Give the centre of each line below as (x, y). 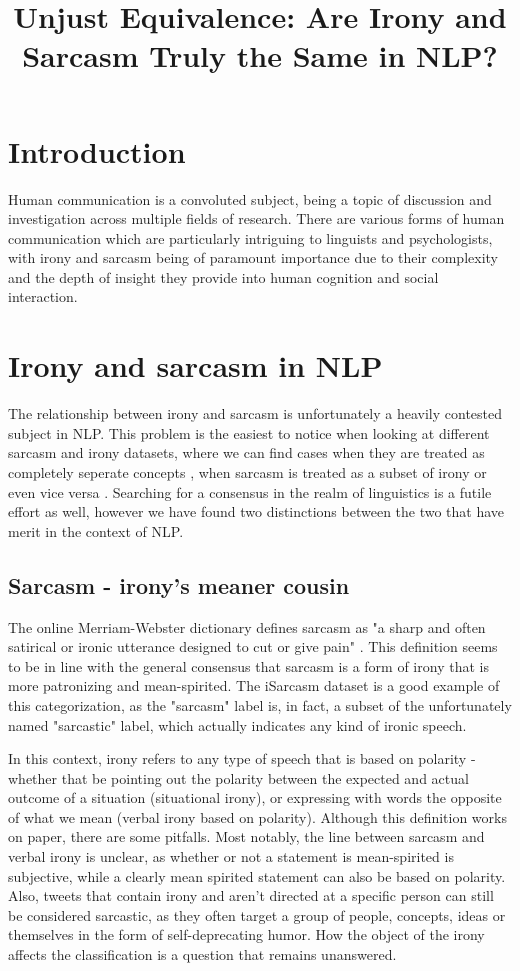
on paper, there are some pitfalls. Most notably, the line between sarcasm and (246, 836)
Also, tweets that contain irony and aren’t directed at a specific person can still (251, 895)
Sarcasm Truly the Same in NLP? (260, 55)
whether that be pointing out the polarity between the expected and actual (238, 777)
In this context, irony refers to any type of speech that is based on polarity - (242, 758)
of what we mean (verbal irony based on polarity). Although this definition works (257, 816)
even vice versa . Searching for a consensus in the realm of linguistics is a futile (250, 491)
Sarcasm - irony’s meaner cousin (179, 584)
